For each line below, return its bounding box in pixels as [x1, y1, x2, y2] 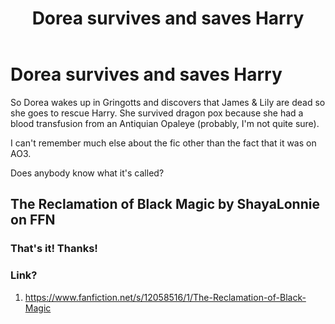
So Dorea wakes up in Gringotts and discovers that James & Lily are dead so [10, 96, 326, 108]
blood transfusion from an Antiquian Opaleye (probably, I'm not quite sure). [10, 117, 320, 129]
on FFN [10, 212, 56, 229]
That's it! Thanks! [10, 242, 98, 256]
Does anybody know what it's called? [10, 167, 165, 179]
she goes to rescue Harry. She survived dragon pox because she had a [10, 107, 304, 119]
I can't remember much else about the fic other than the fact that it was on [10, 137, 317, 149]
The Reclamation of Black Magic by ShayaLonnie [10, 196, 320, 213]
